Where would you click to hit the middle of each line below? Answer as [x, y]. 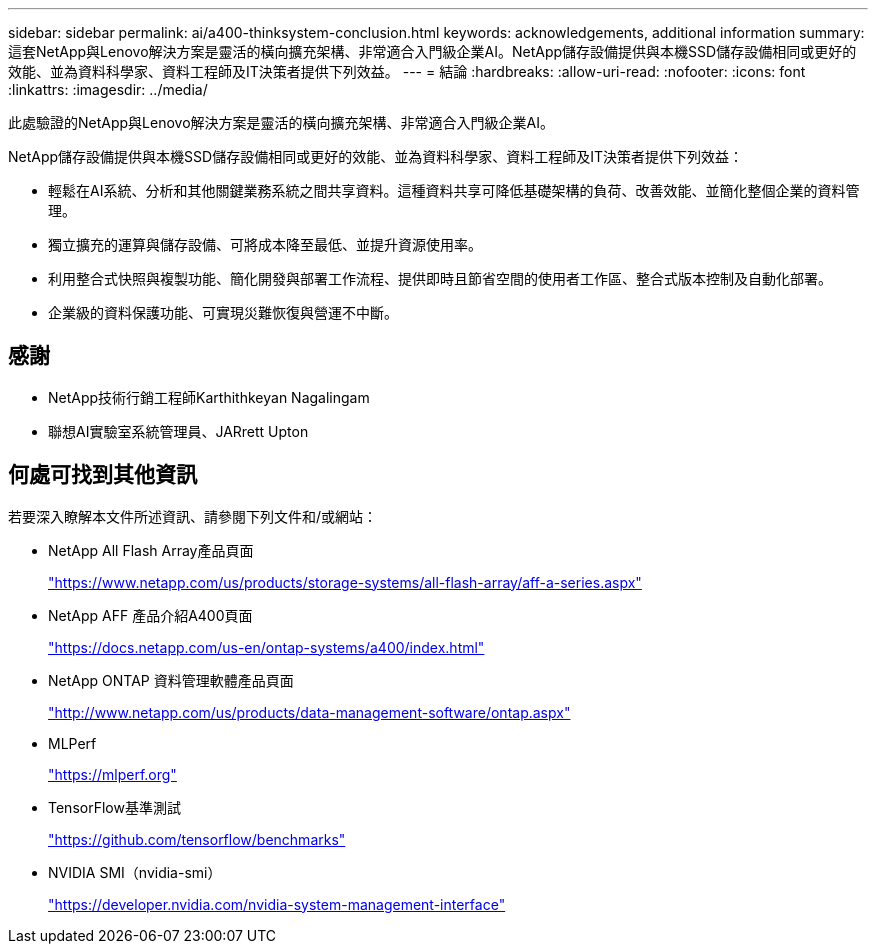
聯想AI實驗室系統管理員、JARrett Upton [178, 431]
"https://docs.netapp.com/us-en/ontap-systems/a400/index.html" [266, 647]
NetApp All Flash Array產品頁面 [151, 550]
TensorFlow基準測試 [114, 807]
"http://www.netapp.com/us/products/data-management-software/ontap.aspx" [309, 712]
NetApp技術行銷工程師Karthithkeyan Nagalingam [209, 397]
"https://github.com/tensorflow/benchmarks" [197, 839]
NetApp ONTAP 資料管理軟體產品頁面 [171, 680]
